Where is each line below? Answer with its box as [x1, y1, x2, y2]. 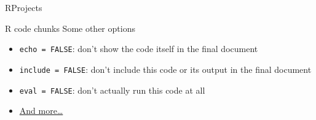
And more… [19, 104, 63, 117]
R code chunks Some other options [5, 21, 135, 34]
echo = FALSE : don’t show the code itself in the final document [19, 42, 258, 55]
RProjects [5, 1, 42, 13]
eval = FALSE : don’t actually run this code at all [19, 83, 205, 96]
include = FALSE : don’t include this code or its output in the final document [19, 62, 312, 75]
